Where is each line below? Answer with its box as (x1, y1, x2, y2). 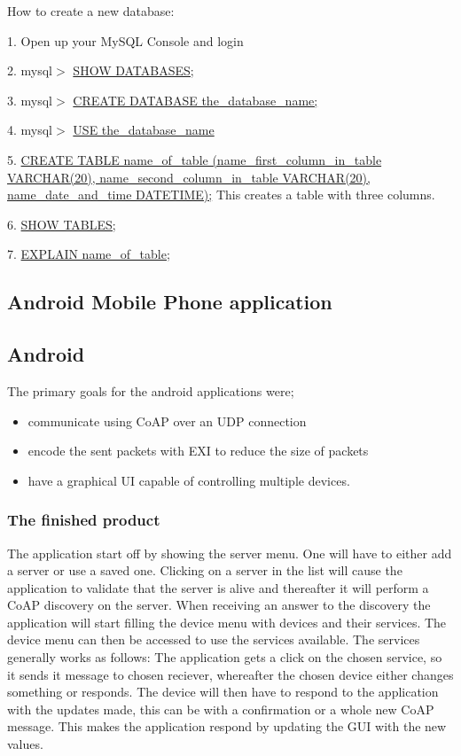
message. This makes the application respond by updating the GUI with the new (7, 717, 447, 736)
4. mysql (7, 121, 53, 139)
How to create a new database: (7, 2, 175, 19)
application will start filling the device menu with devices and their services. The (7, 612, 447, 631)
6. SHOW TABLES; (7, 214, 116, 233)
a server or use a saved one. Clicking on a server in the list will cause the (7, 561, 402, 580)
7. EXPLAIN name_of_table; (7, 245, 170, 263)
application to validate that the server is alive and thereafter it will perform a (7, 578, 429, 596)
